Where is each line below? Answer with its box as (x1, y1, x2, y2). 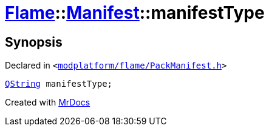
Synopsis (5, 34, 63, 50)
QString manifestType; (5, 79, 113, 89)
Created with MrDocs (5, 97, 90, 108)
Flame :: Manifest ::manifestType (5, 2, 265, 23)
